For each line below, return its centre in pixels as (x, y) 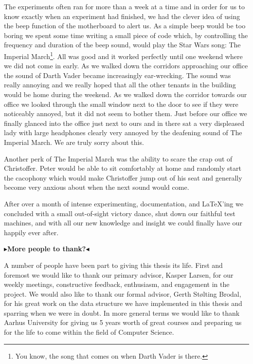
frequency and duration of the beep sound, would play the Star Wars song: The (122, 45)
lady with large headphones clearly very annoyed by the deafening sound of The (123, 132)
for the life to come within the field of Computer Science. (89, 332)
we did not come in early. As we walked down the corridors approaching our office (126, 66)
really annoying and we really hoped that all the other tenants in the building (120, 85)
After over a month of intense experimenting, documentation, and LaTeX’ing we (124, 203)
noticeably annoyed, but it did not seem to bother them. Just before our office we (126, 113)
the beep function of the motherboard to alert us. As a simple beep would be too (125, 26)
